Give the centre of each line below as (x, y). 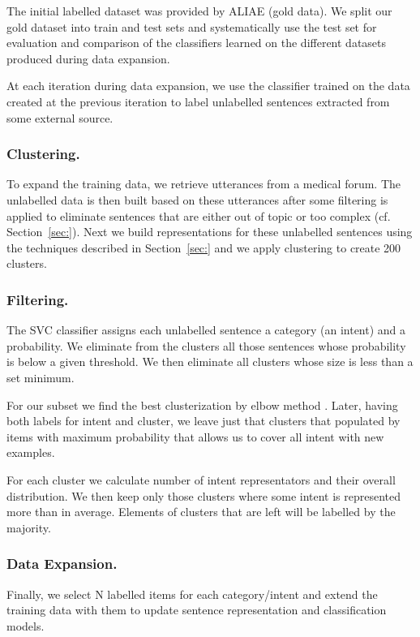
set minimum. (41, 377)
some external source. (60, 117)
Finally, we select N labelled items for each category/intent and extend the (192, 594)
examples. (31, 452)
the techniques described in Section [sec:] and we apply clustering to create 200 (204, 247)
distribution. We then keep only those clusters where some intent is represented (204, 495)
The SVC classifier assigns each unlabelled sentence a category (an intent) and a (206, 330)
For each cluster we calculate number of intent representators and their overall (201, 479)
